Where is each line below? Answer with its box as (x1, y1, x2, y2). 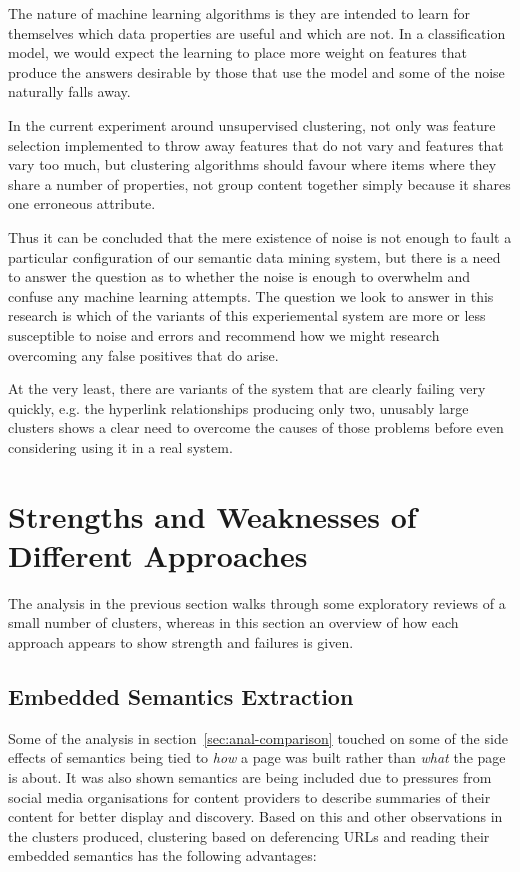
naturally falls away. (8, 81, 131, 102)
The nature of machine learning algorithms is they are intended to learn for (8, 3, 471, 23)
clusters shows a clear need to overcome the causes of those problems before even (8, 417, 504, 438)
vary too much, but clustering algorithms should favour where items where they (8, 154, 497, 175)
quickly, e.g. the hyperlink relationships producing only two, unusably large (8, 397, 469, 418)
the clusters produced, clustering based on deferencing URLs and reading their (8, 825, 490, 846)
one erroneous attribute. (8, 193, 156, 214)
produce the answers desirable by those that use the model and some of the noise (8, 61, 505, 82)
